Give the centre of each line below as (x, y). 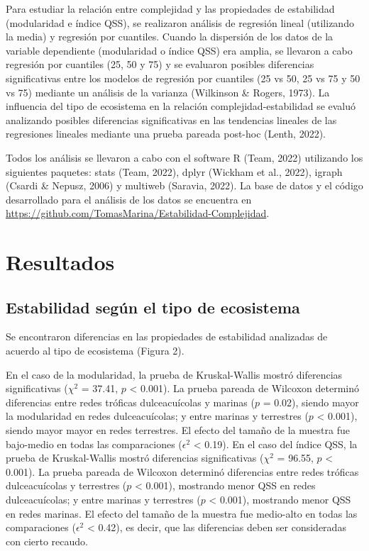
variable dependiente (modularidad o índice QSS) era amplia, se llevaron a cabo (179, 50)
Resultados (60, 262)
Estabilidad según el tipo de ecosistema (153, 307)
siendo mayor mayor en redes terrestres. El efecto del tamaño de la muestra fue (178, 430)
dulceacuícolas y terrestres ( (66, 485)
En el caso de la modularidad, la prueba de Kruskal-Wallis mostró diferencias (174, 374)
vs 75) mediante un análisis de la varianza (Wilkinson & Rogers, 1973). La (168, 92)
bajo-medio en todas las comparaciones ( (94, 444)
